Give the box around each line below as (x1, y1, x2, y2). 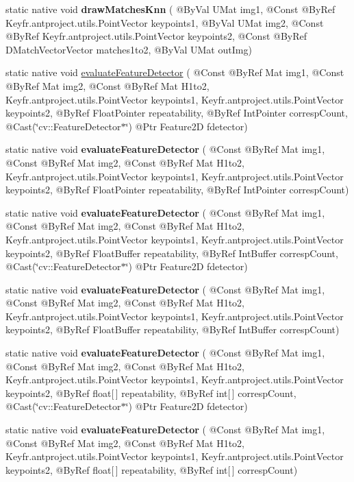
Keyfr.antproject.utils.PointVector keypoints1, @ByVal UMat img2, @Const (5, 15, 324, 29)
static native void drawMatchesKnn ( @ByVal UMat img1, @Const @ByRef (5, 2, 336, 16)
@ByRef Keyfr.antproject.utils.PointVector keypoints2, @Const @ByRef (5, 29, 307, 43)
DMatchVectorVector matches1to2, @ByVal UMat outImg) (5, 42, 252, 56)
